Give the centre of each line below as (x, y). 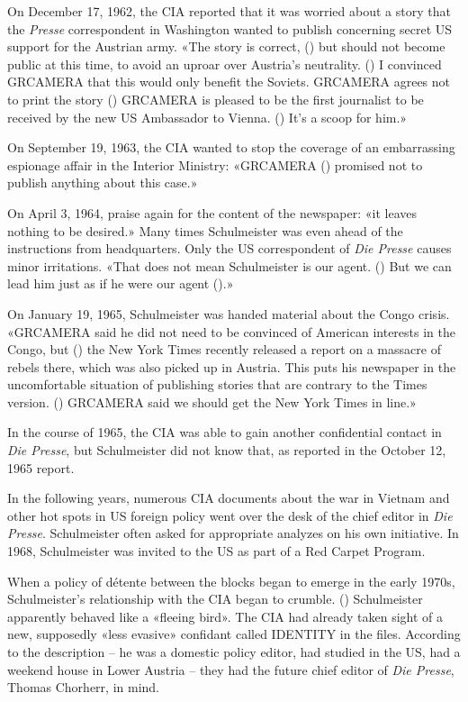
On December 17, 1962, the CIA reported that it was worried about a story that (229, 11)
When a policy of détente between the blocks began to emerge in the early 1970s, (231, 581)
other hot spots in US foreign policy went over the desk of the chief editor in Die (230, 515)
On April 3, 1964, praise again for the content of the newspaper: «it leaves (212, 212)
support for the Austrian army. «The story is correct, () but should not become (226, 46)
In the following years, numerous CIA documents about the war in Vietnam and (229, 498)
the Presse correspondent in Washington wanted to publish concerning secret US (230, 28)
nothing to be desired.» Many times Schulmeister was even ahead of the (205, 230)
